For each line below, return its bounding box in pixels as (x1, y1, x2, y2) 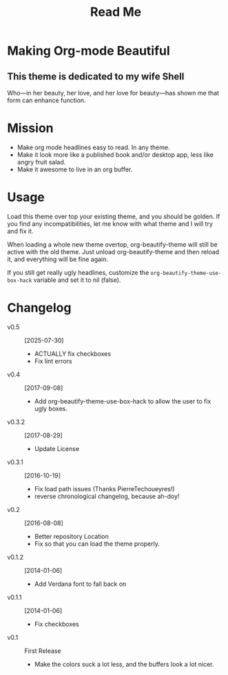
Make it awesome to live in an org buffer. (17, 165, 133, 173)
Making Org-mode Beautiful (7, 43, 170, 59)
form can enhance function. (7, 96, 86, 104)
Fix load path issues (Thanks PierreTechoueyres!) (34, 484, 175, 493)
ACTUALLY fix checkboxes (34, 350, 112, 358)
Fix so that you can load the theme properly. (34, 540, 160, 548)
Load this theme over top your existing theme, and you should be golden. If (7, 212, 220, 220)
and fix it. (7, 227, 34, 235)
